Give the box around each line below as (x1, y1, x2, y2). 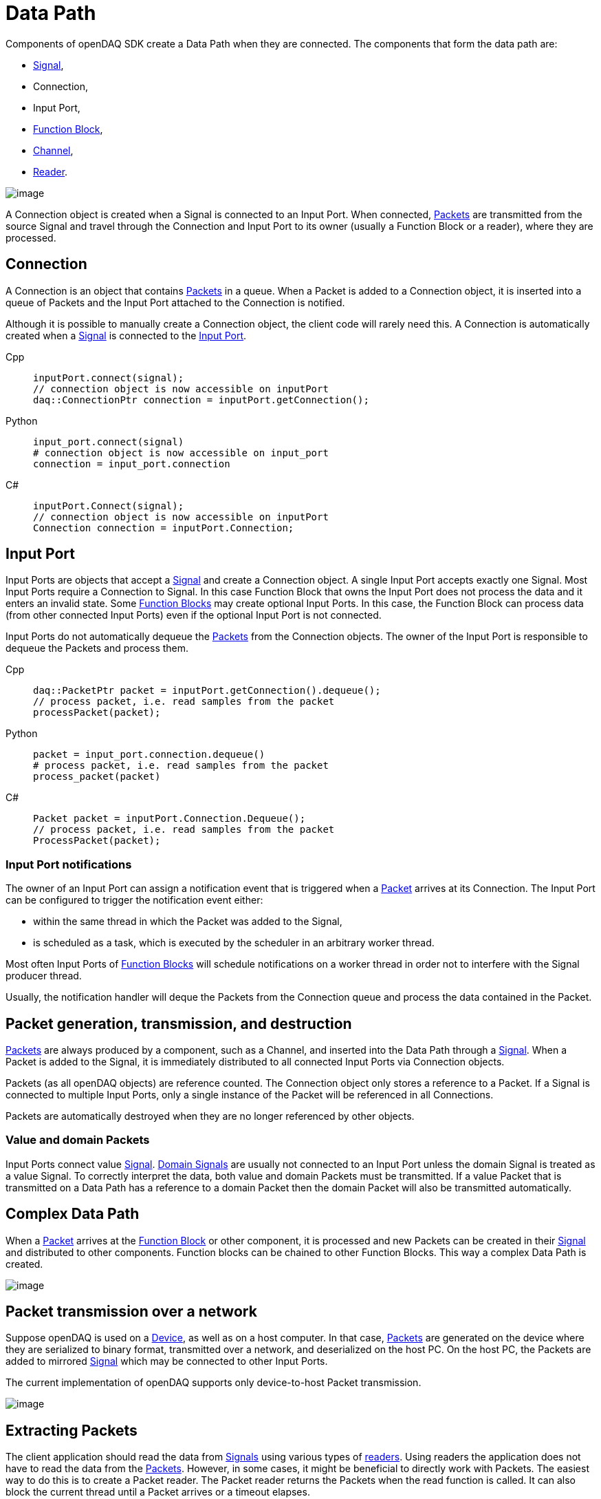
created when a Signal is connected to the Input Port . (6, 329, 247, 341)
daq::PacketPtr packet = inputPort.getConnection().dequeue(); (33, 685, 381, 697)
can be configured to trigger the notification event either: (6, 894, 263, 906)
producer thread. (6, 970, 82, 982)
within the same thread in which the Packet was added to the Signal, (33, 915, 342, 928)
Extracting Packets (6, 1421, 138, 1439)
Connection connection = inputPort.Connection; (33, 522, 294, 533)
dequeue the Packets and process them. (6, 642, 189, 655)
